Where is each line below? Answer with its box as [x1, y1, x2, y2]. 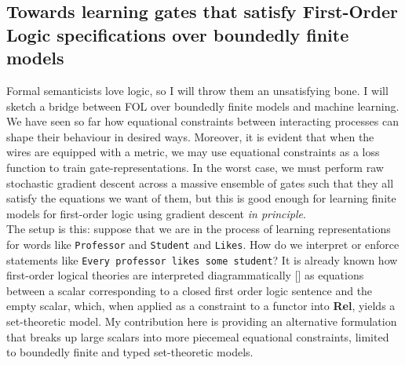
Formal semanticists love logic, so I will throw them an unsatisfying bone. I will [6, 82, 389, 98]
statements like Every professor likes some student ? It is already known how [6, 251, 398, 268]
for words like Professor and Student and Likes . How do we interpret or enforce [6, 235, 400, 252]
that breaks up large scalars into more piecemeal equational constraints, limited [6, 328, 389, 345]
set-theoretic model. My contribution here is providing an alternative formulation [6, 313, 397, 330]
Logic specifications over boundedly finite [6, 22, 349, 46]
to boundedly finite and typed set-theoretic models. [6, 344, 254, 360]
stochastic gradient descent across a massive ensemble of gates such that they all [6, 174, 394, 191]
